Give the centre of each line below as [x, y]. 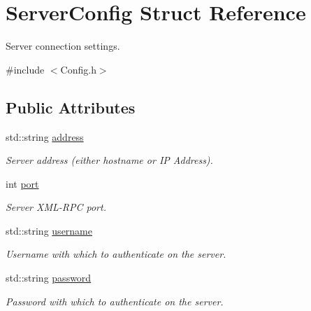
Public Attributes [71, 107]
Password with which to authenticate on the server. [115, 301]
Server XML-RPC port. [56, 207]
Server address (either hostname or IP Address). [109, 160]
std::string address [45, 136]
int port [22, 183]
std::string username [49, 230]
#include [25, 69]
